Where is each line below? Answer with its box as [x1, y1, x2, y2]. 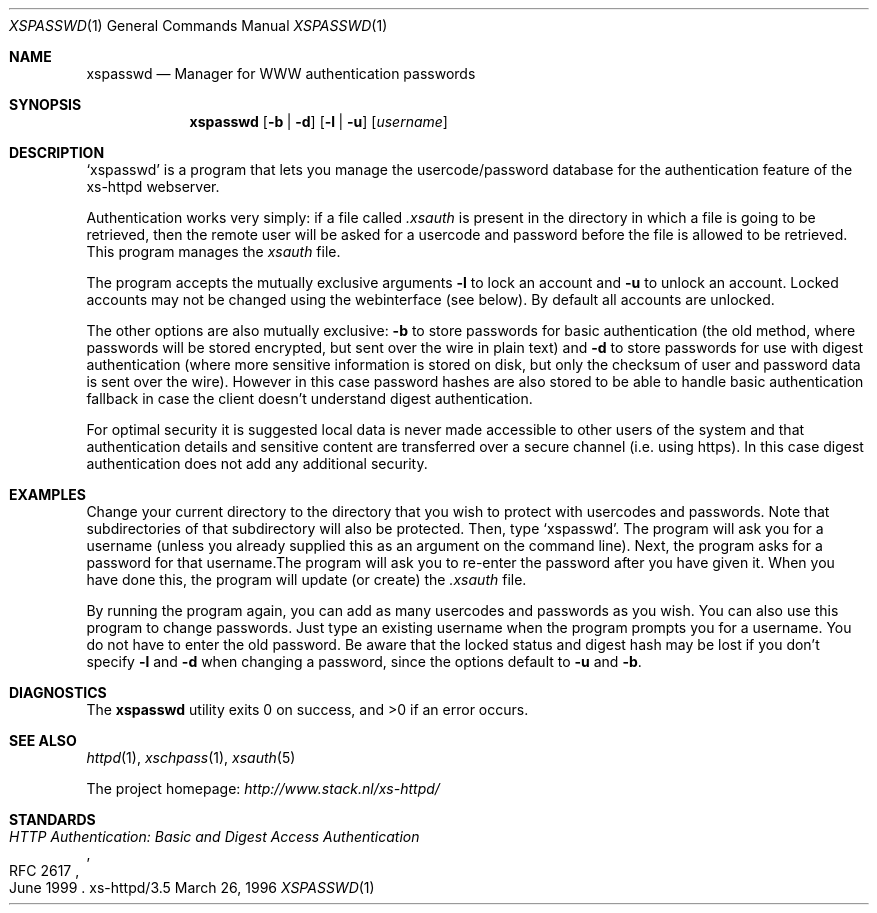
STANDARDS [9, 811, 96, 828]
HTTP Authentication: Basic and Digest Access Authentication [9, 828, 420, 845]
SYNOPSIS [9, 96, 82, 113]
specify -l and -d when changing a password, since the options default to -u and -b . [86, 653, 642, 670]
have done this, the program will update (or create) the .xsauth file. [86, 571, 527, 588]
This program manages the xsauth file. [86, 243, 341, 260]
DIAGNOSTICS [9, 684, 107, 701]
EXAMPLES [9, 486, 86, 503]
